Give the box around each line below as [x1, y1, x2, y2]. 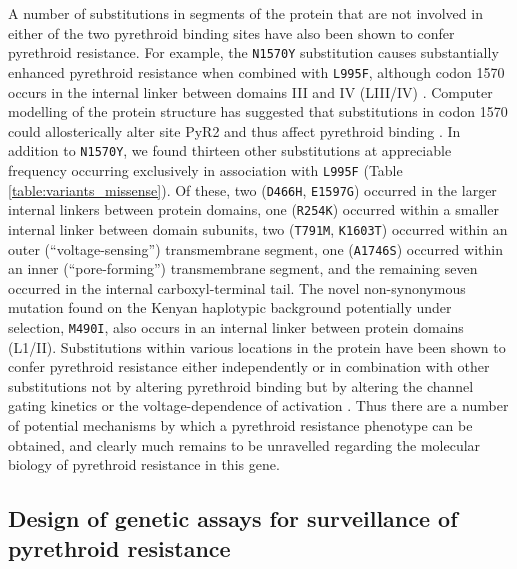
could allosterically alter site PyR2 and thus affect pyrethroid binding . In [8, 120, 461, 141]
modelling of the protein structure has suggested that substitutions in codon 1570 [8, 101, 508, 122]
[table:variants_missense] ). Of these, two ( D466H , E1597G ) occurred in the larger [8, 179, 497, 200]
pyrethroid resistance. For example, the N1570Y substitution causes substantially [8, 42, 499, 63]
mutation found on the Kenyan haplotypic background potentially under [8, 297, 452, 318]
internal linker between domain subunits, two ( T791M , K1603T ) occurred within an [8, 218, 508, 239]
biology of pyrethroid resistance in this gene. [8, 454, 280, 475]
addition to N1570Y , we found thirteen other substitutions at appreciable [8, 140, 452, 161]
